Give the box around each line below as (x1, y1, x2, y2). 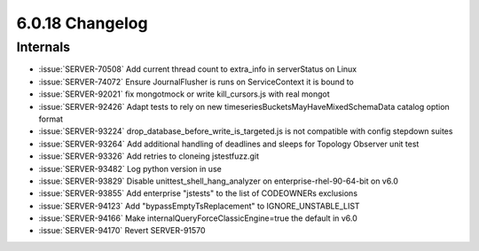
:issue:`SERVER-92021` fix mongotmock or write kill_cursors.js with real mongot (38, 89, 330, 99)
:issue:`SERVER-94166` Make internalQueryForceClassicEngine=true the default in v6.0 (38, 213, 358, 224)
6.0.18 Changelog (16, 13, 148, 33)
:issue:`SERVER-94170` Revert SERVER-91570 (38, 225, 206, 236)
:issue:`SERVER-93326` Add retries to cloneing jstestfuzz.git (38, 151, 260, 161)
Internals (16, 39, 71, 55)
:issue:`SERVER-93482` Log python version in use (38, 163, 222, 174)
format (38, 114, 64, 124)
